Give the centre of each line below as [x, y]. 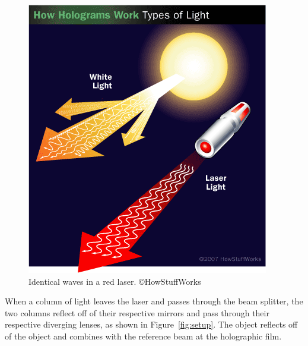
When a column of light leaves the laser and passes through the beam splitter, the [154, 301]
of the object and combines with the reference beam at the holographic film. [143, 336]
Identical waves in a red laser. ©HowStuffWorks [115, 281]
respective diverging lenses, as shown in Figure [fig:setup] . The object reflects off [151, 324]
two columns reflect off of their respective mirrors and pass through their [137, 312]
